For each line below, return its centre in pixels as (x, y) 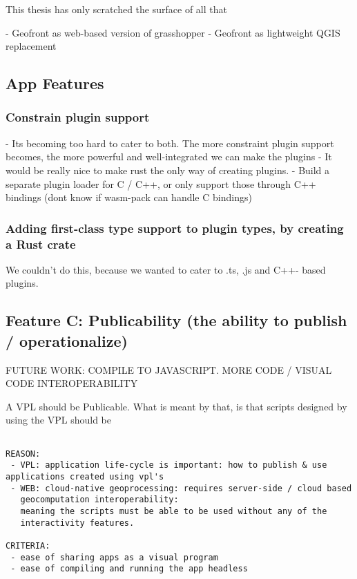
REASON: (23, 454)
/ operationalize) (67, 340)
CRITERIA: (28, 545)
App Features (55, 83)
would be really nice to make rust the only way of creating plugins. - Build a (168, 170)
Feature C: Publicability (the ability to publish (176, 320)
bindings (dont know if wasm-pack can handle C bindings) (129, 197)
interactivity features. (77, 523)
